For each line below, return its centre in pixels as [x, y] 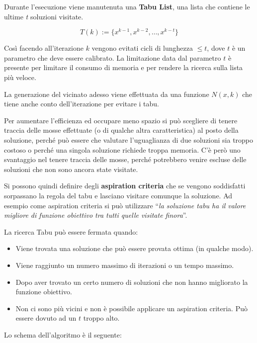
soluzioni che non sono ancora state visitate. [71, 169]
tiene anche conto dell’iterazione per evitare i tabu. [82, 104]
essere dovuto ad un [46, 318]
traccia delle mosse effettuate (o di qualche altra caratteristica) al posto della [121, 130]
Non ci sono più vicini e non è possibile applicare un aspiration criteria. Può [131, 308]
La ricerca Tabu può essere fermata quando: [71, 231]
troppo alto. [101, 318]
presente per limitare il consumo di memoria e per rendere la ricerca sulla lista [124, 67]
